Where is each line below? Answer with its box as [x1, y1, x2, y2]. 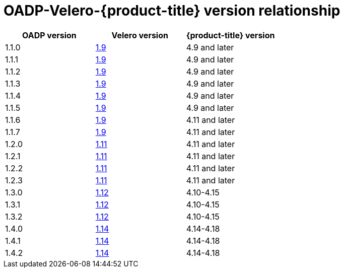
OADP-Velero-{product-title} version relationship [4, 2, 340, 19]
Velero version [111, 30, 168, 40]
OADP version [22, 30, 77, 40]
